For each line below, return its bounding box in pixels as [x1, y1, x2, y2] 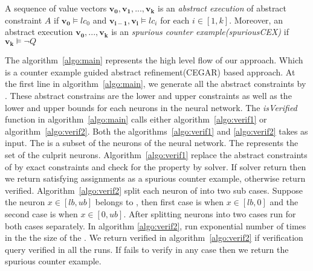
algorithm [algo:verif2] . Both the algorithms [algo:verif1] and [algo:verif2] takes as [5, 124, 308, 137]
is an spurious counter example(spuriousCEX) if [111, 25, 289, 38]
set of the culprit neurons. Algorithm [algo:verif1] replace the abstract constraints [5, 148, 308, 161]
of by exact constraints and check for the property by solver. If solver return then [5, 160, 306, 173]
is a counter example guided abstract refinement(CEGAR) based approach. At [5, 65, 295, 78]
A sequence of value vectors [5, 2, 107, 14]
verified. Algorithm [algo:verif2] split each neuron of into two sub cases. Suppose [5, 183, 303, 196]
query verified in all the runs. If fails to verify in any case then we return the [5, 243, 289, 255]
